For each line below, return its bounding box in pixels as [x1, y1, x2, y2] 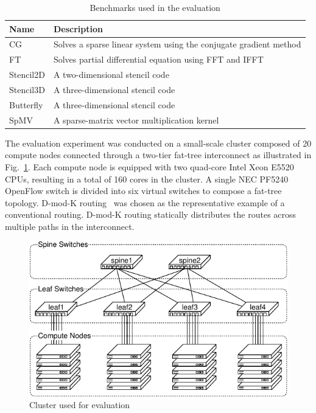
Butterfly [9, 98, 43, 111]
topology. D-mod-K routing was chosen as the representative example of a [5, 196, 285, 209]
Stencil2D [9, 68, 45, 81]
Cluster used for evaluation [29, 398, 130, 411]
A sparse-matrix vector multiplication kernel [53, 113, 219, 126]
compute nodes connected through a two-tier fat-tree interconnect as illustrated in [5, 148, 312, 161]
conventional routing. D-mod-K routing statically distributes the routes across [5, 208, 297, 221]
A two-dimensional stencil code [53, 68, 169, 81]
